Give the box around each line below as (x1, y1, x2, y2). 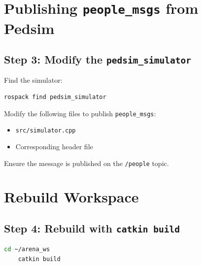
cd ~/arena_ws (4, 246, 50, 253)
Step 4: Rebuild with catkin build (4, 220, 180, 235)
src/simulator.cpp (15, 127, 76, 134)
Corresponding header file (15, 141, 93, 151)
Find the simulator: (4, 75, 63, 85)
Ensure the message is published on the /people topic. (4, 158, 169, 168)
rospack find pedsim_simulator (4, 94, 106, 101)
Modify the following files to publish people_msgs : (4, 108, 156, 118)
